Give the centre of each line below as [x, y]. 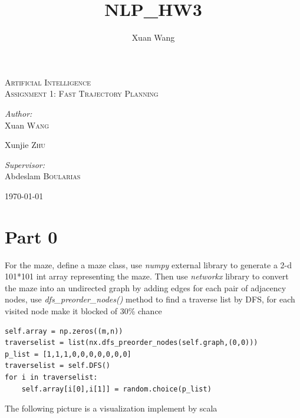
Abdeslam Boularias [43, 176]
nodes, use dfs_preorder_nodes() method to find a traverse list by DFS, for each [150, 299]
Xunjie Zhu [25, 145]
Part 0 [31, 236]
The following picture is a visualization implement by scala [111, 408]
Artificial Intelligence [48, 82]
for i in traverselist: [51, 377]
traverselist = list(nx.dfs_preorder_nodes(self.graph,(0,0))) [131, 343]
